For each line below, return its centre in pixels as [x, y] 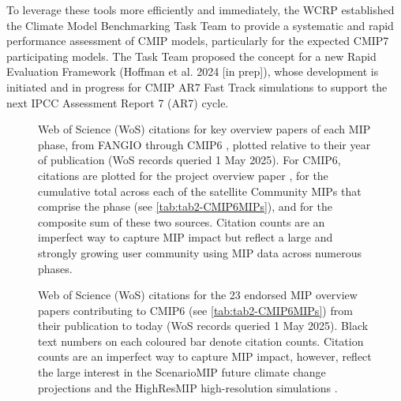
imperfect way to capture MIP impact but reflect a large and [186, 237]
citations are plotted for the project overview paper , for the [183, 175]
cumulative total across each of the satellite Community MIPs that [200, 191]
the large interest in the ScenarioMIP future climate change [182, 372]
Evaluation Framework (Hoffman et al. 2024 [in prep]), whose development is [193, 71]
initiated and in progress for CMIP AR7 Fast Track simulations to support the [197, 86]
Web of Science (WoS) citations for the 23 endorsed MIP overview [198, 295]
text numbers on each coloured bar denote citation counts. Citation [201, 341]
